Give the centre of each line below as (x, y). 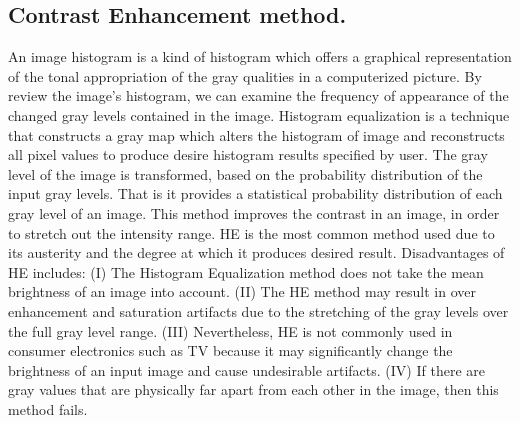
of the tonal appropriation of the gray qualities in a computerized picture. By (245, 75)
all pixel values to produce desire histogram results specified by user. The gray (248, 154)
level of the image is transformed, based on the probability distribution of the (245, 173)
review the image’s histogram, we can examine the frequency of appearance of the (258, 95)
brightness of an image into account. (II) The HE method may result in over (242, 291)
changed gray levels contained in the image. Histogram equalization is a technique (259, 114)
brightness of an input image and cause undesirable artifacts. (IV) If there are (246, 369)
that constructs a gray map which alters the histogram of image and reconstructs (256, 134)
